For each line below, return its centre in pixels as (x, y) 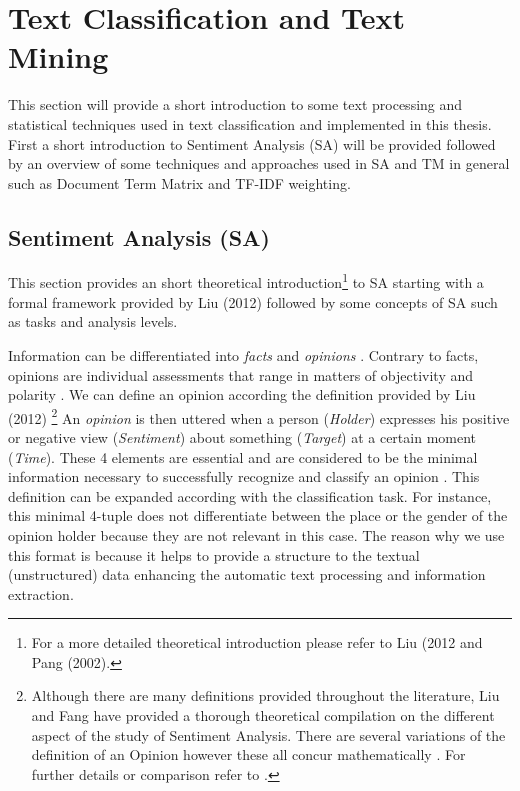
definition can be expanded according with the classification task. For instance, (250, 495)
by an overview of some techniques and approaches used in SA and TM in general (259, 163)
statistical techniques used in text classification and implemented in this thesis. (250, 123)
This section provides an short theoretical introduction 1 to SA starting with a (246, 281)
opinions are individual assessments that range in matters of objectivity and (241, 374)
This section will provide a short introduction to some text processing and (235, 104)
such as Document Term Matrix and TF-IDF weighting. (179, 182)
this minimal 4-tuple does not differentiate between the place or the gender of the (258, 515)
